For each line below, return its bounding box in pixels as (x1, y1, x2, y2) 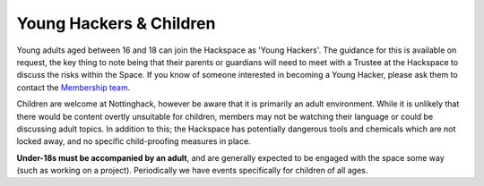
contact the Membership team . (16, 81, 131, 93)
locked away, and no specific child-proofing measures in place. (16, 136, 251, 147)
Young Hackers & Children (16, 13, 216, 33)
